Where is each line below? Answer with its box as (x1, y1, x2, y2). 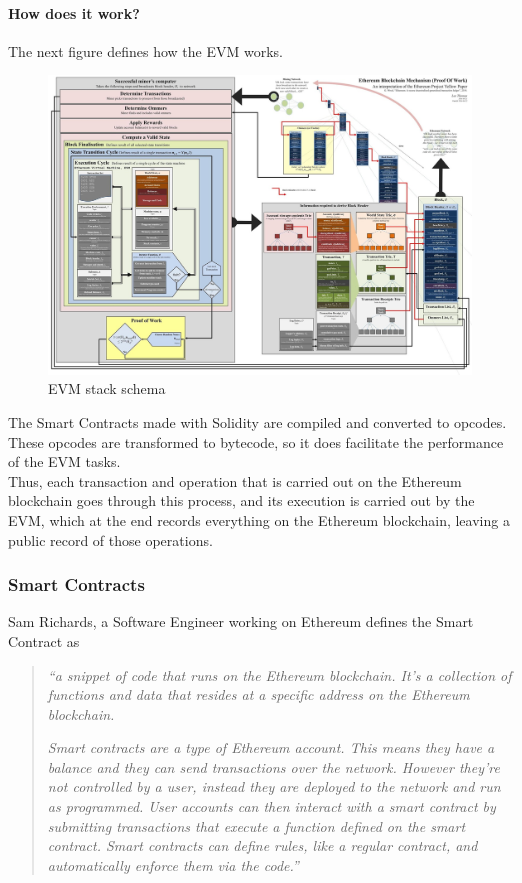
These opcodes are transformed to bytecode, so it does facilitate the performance (8, 431, 504, 452)
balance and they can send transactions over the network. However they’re (47, 756, 500, 777)
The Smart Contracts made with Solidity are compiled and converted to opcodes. (8, 411, 507, 432)
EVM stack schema (48, 378, 166, 399)
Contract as (8, 630, 80, 651)
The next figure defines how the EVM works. (8, 40, 283, 61)
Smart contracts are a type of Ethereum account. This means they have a (47, 737, 495, 758)
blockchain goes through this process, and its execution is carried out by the (8, 490, 475, 511)
